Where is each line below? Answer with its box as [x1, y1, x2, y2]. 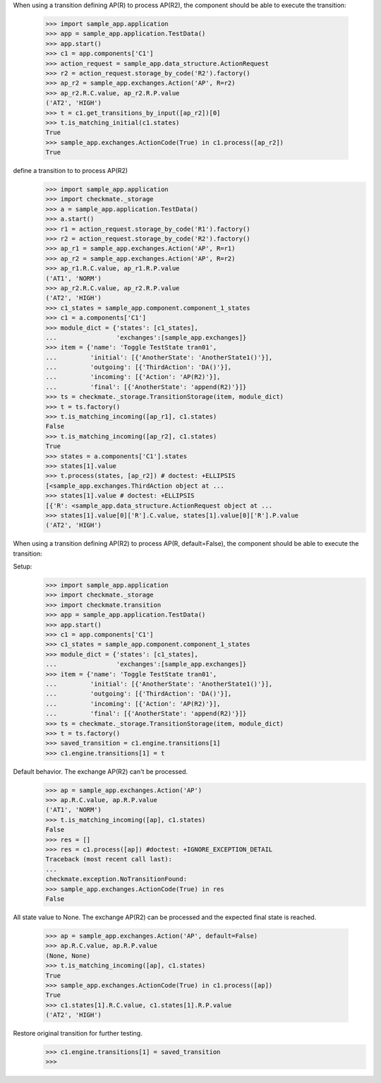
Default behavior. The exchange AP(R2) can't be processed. [13, 767, 188, 776]
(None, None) [45, 952, 91, 959]
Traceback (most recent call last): [45, 855, 173, 863]
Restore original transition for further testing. [13, 1029, 143, 1038]
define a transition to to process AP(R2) [13, 167, 128, 175]
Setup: [13, 562, 32, 571]
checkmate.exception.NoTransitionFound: [45, 875, 187, 883]
